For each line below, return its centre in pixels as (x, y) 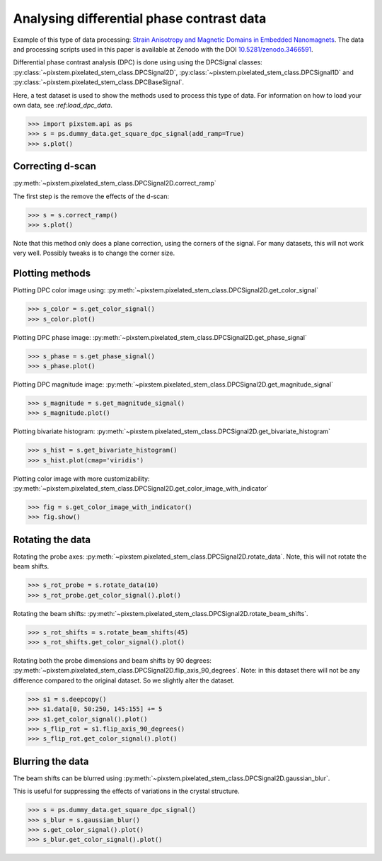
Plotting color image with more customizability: (81, 479)
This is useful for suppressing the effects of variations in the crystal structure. (126, 791)
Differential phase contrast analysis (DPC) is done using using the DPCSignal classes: (138, 62)
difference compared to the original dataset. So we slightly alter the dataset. (124, 680)
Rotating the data (52, 539)
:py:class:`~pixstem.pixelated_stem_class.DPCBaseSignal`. (98, 82)
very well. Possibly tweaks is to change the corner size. (94, 253)
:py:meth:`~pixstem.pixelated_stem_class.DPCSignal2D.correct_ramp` (115, 183)
